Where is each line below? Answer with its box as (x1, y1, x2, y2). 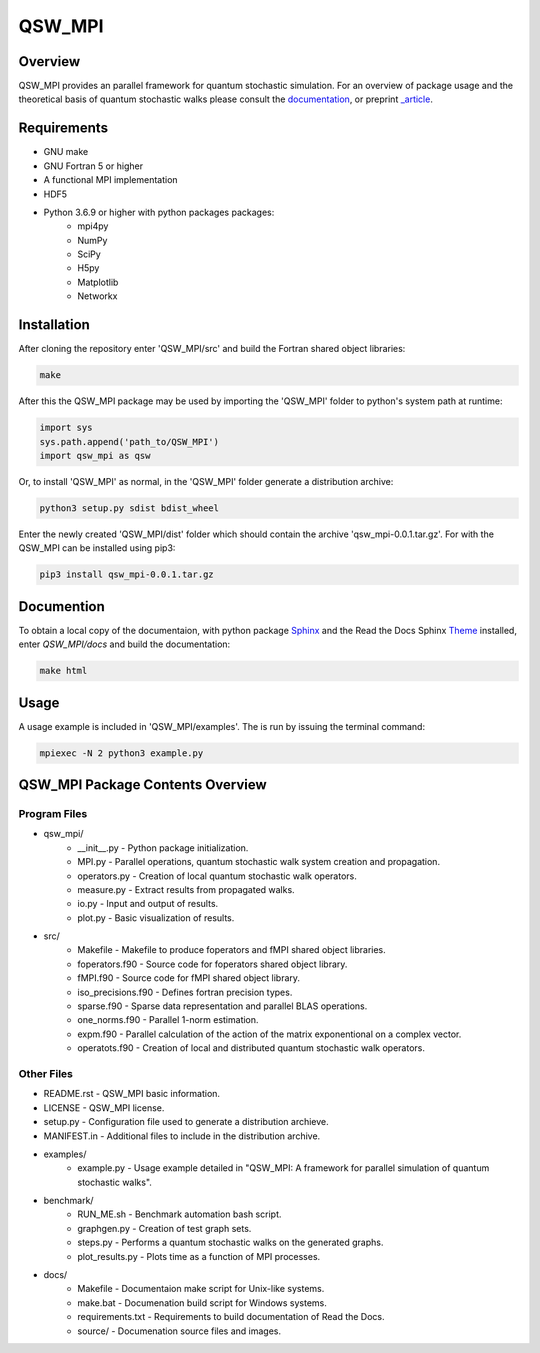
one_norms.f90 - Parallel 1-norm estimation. (77, 1014, 259, 1026)
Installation (18, 316, 90, 334)
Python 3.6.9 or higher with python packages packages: (43, 206, 275, 218)
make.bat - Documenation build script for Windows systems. (77, 1296, 327, 1309)
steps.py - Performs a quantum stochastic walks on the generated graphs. (77, 1236, 384, 1249)
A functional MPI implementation (43, 174, 179, 186)
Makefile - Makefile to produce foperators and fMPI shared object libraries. (77, 944, 387, 956)
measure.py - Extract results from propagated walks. (77, 883, 295, 895)
